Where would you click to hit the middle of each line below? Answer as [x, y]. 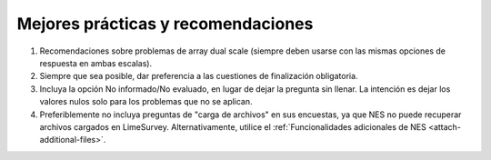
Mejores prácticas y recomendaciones [165, 24]
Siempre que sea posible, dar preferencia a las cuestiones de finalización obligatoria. [199, 76]
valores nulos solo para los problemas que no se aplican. [146, 102]
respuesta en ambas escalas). [96, 63]
